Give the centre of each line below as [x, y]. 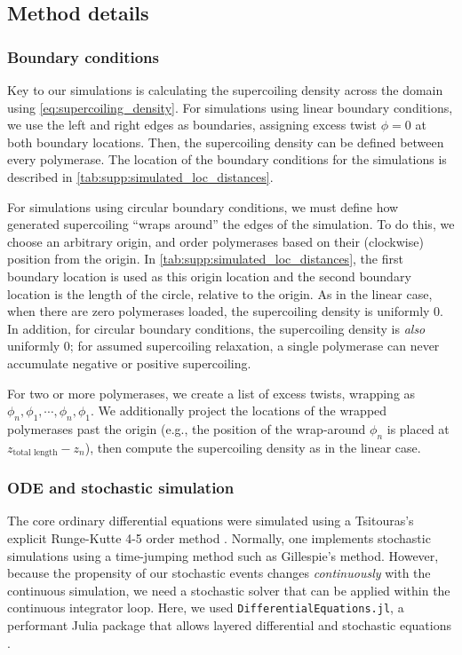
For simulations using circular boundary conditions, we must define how [203, 206]
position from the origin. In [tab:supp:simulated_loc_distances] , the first [205, 259]
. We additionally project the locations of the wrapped [239, 410]
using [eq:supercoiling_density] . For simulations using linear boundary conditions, [230, 107]
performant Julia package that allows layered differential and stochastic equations [229, 624]
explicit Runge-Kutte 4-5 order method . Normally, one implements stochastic [219, 537]
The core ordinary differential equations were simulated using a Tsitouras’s [211, 521]
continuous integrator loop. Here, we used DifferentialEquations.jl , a [206, 608]
